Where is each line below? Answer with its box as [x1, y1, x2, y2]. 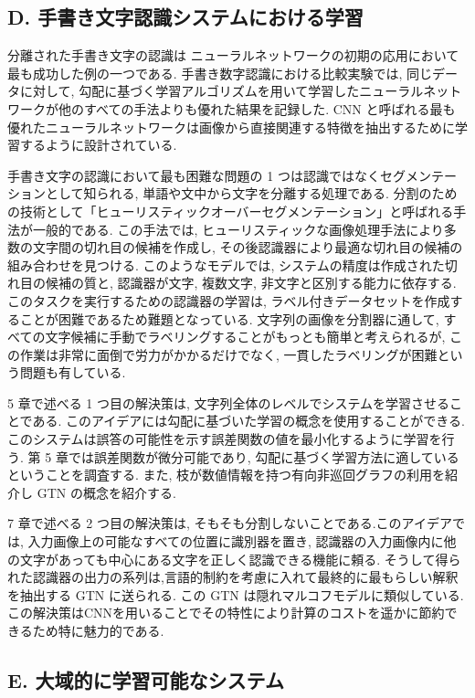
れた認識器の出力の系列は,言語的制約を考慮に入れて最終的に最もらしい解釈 [7, 567, 459, 587]
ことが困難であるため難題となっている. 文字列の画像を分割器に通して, [19, 309, 439, 328]
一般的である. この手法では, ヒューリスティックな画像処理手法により [32, 219, 444, 238]
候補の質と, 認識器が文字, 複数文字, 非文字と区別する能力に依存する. [45, 273, 457, 292]
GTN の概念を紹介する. [37, 482, 176, 502]
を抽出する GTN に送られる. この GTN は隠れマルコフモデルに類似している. [7, 585, 464, 604]
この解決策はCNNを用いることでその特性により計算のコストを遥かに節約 [7, 603, 445, 622]
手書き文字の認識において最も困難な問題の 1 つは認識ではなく [7, 165, 380, 185]
